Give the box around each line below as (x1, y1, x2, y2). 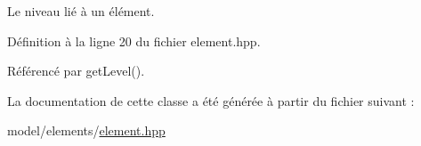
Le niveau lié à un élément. (7, 2, 155, 20)
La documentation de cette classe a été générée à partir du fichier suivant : (7, 91, 415, 109)
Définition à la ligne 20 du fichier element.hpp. (7, 31, 261, 50)
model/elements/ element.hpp (7, 121, 166, 140)
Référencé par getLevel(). (7, 61, 145, 80)
